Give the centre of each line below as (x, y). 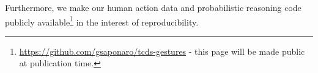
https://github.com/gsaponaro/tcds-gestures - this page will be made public (162, 51)
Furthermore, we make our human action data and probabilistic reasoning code (153, 7)
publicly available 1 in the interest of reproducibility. (102, 21)
